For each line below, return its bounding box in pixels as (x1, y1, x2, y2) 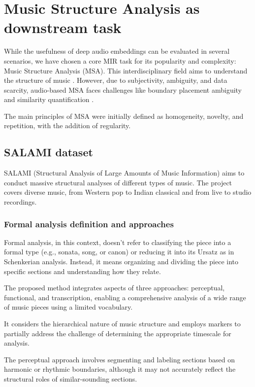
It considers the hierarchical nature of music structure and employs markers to (4, 318, 241, 329)
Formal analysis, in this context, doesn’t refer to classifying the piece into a (4, 237, 231, 247)
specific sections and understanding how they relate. (4, 266, 161, 276)
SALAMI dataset (4, 144, 93, 160)
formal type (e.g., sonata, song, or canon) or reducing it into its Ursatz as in (4, 246, 234, 257)
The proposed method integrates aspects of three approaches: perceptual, (4, 282, 225, 293)
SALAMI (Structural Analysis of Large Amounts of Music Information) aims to (4, 168, 245, 178)
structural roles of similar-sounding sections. (4, 373, 137, 384)
